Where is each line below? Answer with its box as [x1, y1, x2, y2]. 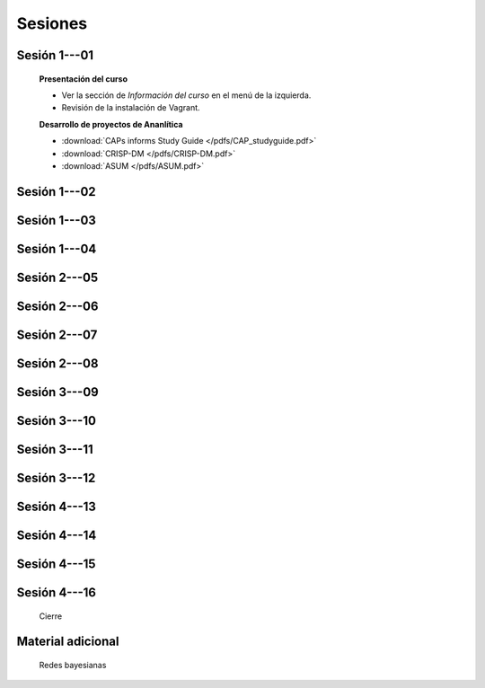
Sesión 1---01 [16, 48, 94, 63]
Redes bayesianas [39, 659, 107, 670]
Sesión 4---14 [16, 527, 97, 542]
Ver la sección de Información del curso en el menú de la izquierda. [61, 90, 312, 101]
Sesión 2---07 [16, 327, 98, 342]
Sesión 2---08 [16, 356, 99, 371]
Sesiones [16, 13, 88, 33]
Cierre [39, 611, 63, 622]
